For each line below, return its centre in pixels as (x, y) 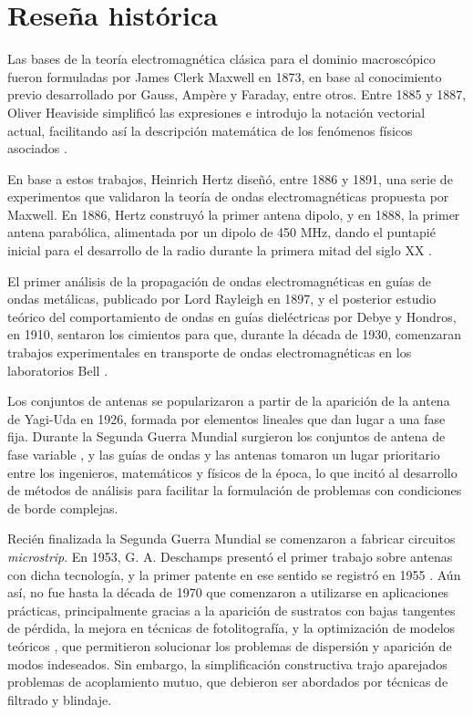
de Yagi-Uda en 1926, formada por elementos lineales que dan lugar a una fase (226, 418)
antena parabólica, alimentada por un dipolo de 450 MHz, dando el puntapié (221, 232)
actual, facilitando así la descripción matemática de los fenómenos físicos (210, 130)
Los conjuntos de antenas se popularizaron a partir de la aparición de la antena (229, 401)
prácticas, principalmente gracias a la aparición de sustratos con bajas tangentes (231, 610)
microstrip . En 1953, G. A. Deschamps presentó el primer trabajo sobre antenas (230, 556)
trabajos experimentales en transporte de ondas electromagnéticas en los (210, 352)
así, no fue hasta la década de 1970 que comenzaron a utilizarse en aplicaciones (228, 592)
